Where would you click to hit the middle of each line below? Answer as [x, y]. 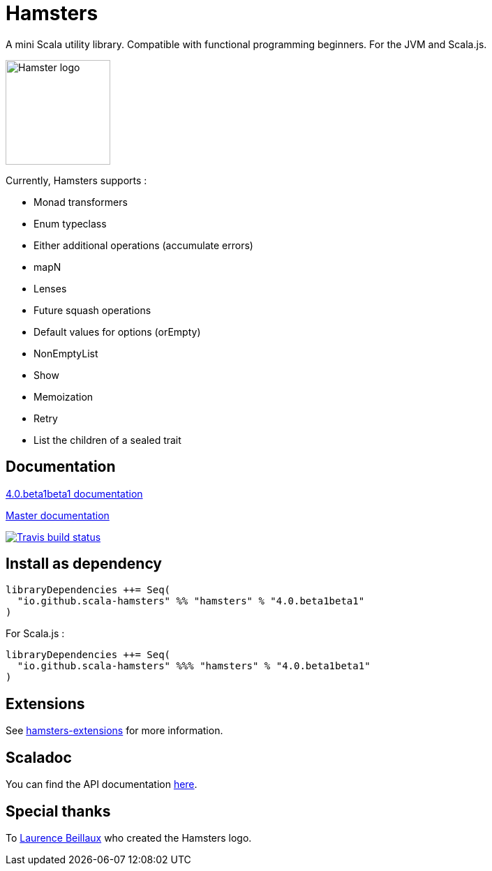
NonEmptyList [66, 353]
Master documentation [58, 515]
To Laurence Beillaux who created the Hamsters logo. [129, 837]
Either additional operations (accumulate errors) [143, 245]
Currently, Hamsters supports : [76, 180]
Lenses [50, 288]
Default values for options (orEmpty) [117, 332]
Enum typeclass [70, 223]
